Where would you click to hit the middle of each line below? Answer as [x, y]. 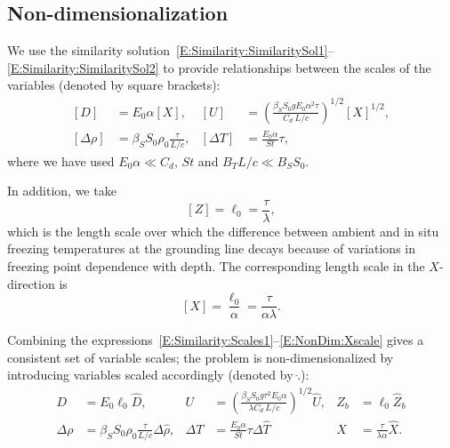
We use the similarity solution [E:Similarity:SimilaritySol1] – [171, 50]
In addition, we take [62, 191]
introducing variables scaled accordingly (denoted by [150, 375]
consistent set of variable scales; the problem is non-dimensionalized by [201, 357]
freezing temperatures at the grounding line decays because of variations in [212, 248]
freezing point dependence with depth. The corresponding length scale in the [216, 266]
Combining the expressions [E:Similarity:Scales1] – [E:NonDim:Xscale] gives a [216, 340]
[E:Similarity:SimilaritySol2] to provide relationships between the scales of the [219, 67]
